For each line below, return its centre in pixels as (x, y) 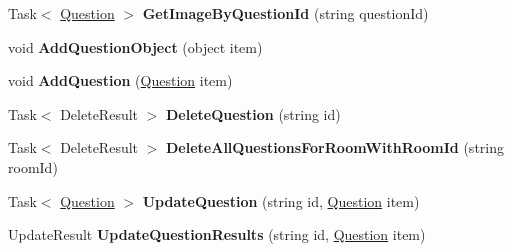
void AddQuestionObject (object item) (135, 46)
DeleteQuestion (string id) (253, 113)
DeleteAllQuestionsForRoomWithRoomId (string (335, 147)
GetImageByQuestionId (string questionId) (285, 13)
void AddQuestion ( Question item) (120, 80)
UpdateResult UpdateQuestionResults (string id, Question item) (217, 234)
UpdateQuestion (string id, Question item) (281, 200)
